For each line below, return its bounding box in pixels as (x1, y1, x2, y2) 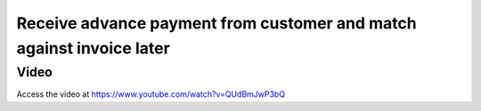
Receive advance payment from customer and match (16, 13, 418, 33)
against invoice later (16, 38, 171, 58)
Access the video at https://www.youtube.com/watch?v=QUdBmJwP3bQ (16, 89, 285, 99)
